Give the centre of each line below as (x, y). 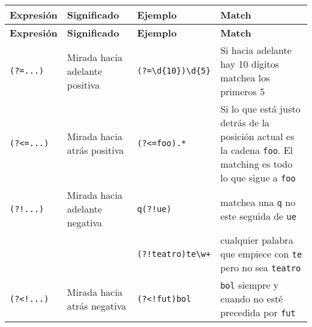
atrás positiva (95, 150)
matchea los (245, 78)
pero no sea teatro (261, 267)
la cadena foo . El (256, 150)
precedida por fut (258, 312)
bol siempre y (250, 285)
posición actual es (257, 136)
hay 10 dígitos (250, 64)
